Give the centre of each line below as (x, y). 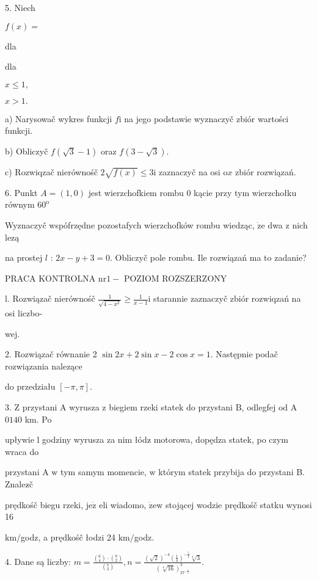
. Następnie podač (244, 354)
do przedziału (30, 386)
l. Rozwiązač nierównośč (50, 298)
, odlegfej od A (269, 406)
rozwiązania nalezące (44, 366)
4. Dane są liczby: (38, 561)
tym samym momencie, (104, 472)
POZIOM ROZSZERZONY (175, 278)
